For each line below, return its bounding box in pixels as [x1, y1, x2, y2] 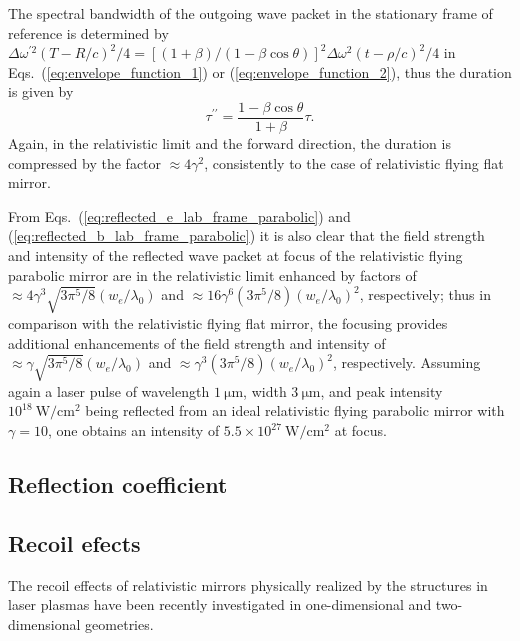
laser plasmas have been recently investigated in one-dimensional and [8, 594, 432, 615]
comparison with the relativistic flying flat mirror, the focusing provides [8, 312, 448, 333]
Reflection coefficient [8, 469, 228, 500]
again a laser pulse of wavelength [8, 380, 210, 401]
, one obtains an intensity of [47, 420, 220, 441]
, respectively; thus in [359, 284, 491, 305]
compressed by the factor [8, 152, 162, 173]
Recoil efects [8, 527, 141, 558]
